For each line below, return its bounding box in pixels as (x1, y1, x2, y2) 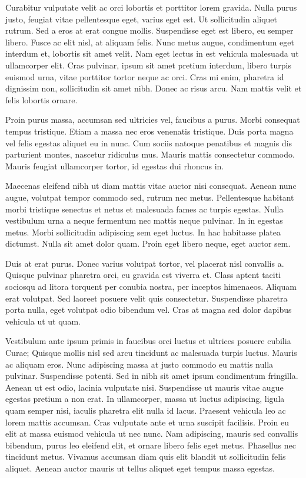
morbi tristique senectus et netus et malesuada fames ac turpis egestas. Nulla (5, 202, 284, 215)
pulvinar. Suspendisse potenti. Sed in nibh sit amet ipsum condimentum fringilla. (5, 369, 298, 382)
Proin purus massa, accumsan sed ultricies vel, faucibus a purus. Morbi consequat (5, 113, 300, 126)
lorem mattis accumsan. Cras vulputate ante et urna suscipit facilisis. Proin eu (5, 415, 289, 428)
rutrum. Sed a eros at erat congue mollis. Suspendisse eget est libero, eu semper (5, 24, 294, 37)
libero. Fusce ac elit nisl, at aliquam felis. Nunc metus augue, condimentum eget (5, 35, 294, 48)
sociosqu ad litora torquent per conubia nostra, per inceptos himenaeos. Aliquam (5, 280, 297, 293)
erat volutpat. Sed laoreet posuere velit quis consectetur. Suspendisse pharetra (5, 292, 288, 304)
